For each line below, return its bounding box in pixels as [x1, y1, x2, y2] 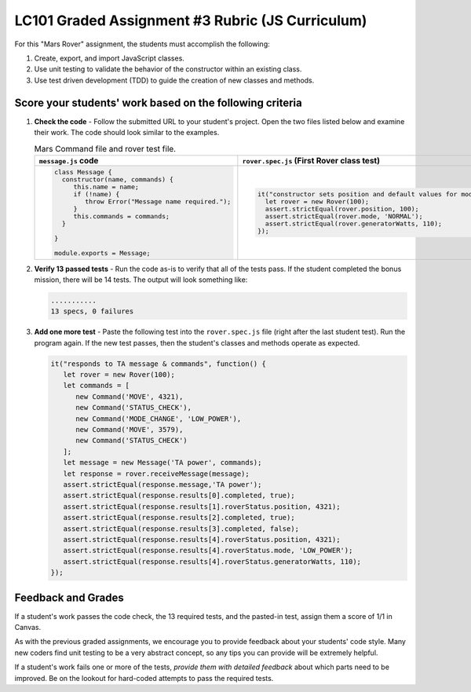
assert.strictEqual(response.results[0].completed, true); [63, 491, 295, 500]
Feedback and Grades [14, 591, 125, 604]
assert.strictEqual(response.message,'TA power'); [63, 480, 262, 489]
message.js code [38, 155, 99, 166]
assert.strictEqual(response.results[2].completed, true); [63, 513, 295, 522]
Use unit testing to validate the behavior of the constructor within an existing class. [34, 64, 302, 74]
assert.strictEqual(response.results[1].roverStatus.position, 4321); [63, 502, 341, 511]
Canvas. [14, 623, 42, 632]
